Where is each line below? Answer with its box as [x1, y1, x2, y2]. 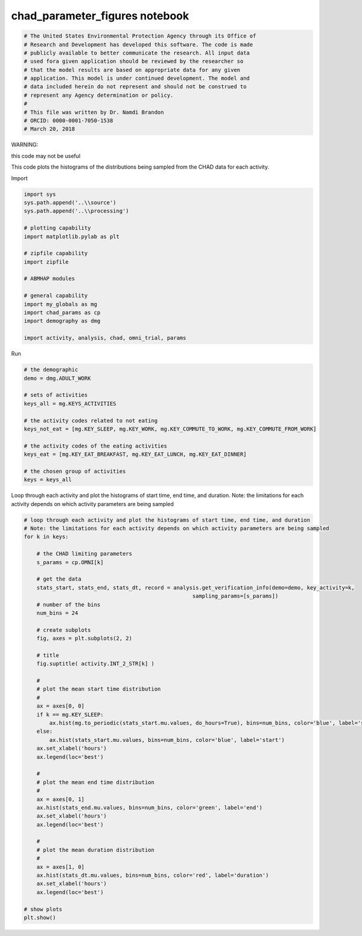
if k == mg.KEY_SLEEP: [36, 711, 104, 718]
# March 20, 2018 [24, 126, 75, 132]
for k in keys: [24, 533, 69, 541]
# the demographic [24, 366, 78, 373]
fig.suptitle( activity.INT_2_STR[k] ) [36, 660, 155, 668]
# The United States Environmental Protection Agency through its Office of [24, 33, 256, 39]
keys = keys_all [24, 476, 72, 483]
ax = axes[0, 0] [36, 703, 84, 710]
